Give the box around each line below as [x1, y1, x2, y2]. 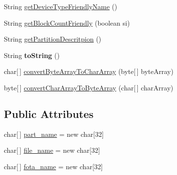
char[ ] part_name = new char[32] [4, 129, 104, 139]
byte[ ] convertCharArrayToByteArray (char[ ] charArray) [4, 82, 174, 92]
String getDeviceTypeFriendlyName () [4, 1, 118, 11]
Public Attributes [4, 106, 94, 121]
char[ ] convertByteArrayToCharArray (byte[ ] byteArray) [4, 66, 174, 76]
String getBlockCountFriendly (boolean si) [4, 17, 130, 28]
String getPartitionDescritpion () [4, 34, 102, 44]
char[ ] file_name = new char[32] [4, 145, 100, 155]
